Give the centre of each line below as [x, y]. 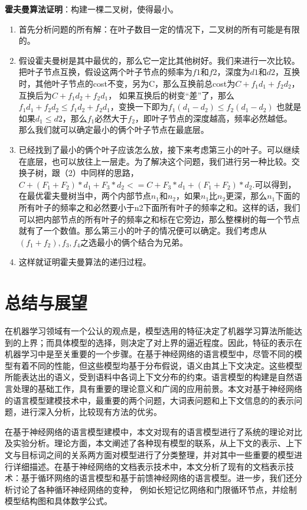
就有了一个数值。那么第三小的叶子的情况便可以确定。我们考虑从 [143, 231]
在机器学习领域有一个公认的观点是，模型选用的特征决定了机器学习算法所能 [149, 331]
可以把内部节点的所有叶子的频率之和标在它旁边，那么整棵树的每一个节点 [159, 219]
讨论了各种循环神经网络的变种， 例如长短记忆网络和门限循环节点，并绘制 [155, 489]
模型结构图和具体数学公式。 [58, 501]
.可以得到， [274, 184]
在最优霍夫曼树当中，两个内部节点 [85, 196]
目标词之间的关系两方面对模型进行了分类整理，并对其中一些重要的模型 [157, 454]
